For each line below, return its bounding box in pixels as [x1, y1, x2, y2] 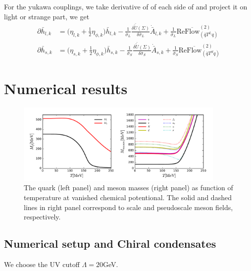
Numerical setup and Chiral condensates [4, 236, 216, 251]
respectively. [24, 212, 61, 222]
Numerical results [4, 78, 128, 98]
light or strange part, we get [4, 11, 90, 21]
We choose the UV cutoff [4, 259, 80, 270]
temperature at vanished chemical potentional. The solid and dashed [24, 192, 232, 203]
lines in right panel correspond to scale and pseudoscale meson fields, [24, 202, 233, 212]
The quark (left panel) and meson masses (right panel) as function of [24, 182, 233, 193]
